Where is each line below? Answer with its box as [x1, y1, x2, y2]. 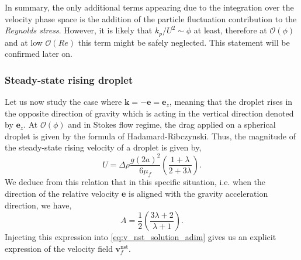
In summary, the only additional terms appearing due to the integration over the [5, 1, 294, 13]
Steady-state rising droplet [5, 72, 133, 87]
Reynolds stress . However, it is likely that [5, 24, 153, 36]
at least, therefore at [193, 24, 267, 36]
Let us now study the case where [5, 95, 122, 108]
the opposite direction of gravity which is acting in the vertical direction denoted [5, 107, 294, 119]
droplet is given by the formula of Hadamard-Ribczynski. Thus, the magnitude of [5, 129, 296, 142]
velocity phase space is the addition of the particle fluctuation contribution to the [5, 12, 297, 25]
